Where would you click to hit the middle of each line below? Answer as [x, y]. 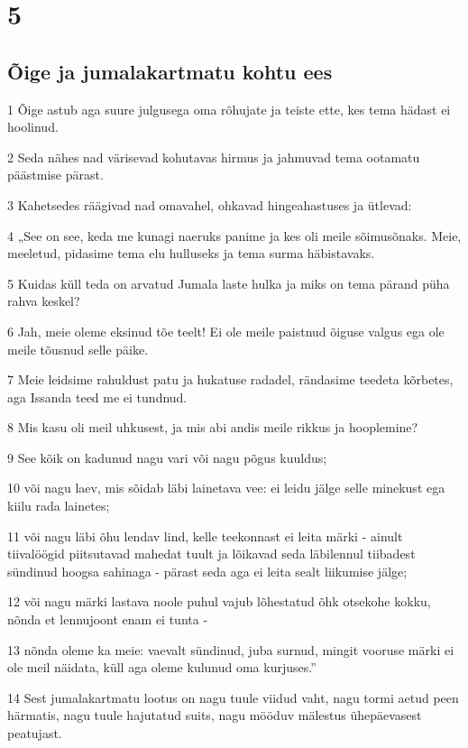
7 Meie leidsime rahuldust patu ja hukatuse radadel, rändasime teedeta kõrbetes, [230, 379]
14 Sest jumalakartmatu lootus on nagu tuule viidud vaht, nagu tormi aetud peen [233, 697]
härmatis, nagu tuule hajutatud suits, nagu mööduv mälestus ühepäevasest [215, 715]
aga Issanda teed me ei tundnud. [97, 397]
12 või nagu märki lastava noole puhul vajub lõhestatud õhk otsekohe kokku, [219, 601]
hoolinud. [33, 127]
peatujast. [35, 733]
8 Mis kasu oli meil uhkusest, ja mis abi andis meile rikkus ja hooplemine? [213, 427]
